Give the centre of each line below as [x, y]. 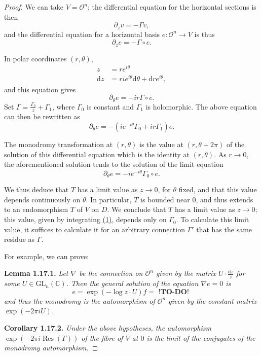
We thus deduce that [36, 189]
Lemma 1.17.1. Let [36, 273]
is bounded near [165, 199]
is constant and [110, 106]
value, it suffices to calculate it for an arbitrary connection [95, 229]
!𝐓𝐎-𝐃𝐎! [174, 292]
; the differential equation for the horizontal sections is [172, 7]
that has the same [224, 229]
